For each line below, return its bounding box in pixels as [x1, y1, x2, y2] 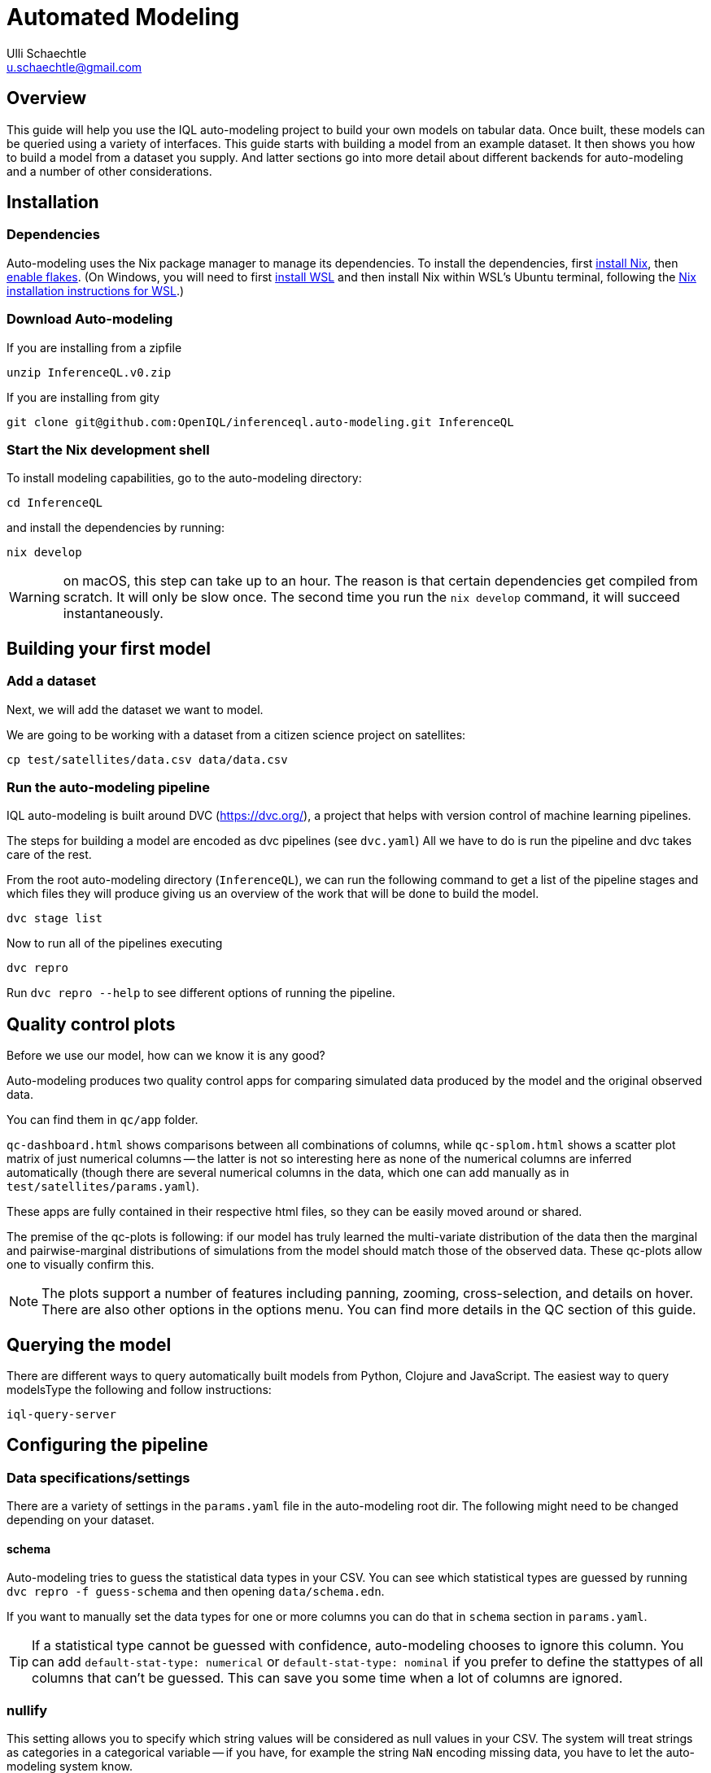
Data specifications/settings [7, 1469, 190, 1486]
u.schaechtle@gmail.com [7, 59, 142, 74]
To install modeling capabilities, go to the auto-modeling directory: [7, 471, 362, 486]
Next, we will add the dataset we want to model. [7, 702, 264, 717]
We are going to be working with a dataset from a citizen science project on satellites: [7, 727, 466, 742]
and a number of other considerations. [7, 163, 212, 178]
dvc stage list [7, 912, 103, 926]
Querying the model [7, 1334, 172, 1355]
